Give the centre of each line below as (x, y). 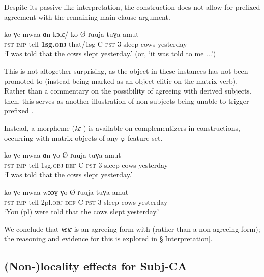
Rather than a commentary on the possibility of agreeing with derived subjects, (128, 91)
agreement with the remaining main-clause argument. (87, 17)
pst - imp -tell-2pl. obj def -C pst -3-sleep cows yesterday (86, 202)
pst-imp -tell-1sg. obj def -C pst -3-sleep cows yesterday (86, 164)
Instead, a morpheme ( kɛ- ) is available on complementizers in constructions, (122, 127)
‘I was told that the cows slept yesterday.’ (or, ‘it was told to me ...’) (110, 54)
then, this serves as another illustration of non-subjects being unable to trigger (127, 100)
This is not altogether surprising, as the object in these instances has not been (126, 70)
